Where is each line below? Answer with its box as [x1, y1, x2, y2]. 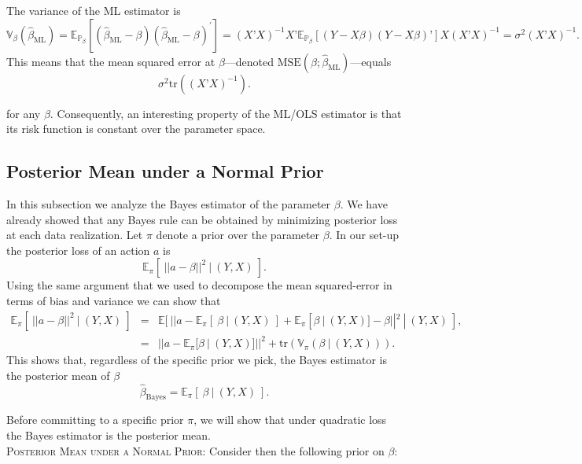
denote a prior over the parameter [156, 226, 320, 243]
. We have [340, 195, 388, 212]
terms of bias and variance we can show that [6, 292, 221, 308]
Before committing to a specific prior [6, 411, 184, 428]
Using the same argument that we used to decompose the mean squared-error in [6, 277, 392, 293]
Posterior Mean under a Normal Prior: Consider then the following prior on [6, 442, 385, 458]
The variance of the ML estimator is [6, 2, 181, 18]
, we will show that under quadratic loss [193, 411, 387, 428]
